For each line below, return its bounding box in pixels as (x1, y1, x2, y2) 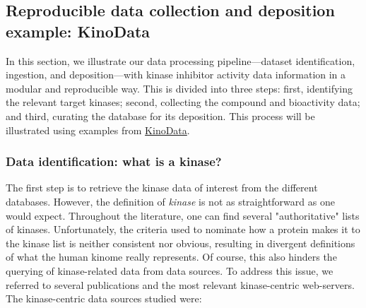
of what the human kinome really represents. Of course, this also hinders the (6, 249, 337, 264)
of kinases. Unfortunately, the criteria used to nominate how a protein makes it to (6, 222, 360, 237)
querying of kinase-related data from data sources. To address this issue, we (6, 263, 333, 278)
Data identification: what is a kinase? (6, 153, 222, 170)
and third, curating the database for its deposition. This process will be (6, 108, 315, 123)
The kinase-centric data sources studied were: (6, 291, 202, 306)
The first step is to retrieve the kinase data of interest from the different (6, 180, 318, 195)
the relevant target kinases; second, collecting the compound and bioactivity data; (6, 95, 360, 109)
